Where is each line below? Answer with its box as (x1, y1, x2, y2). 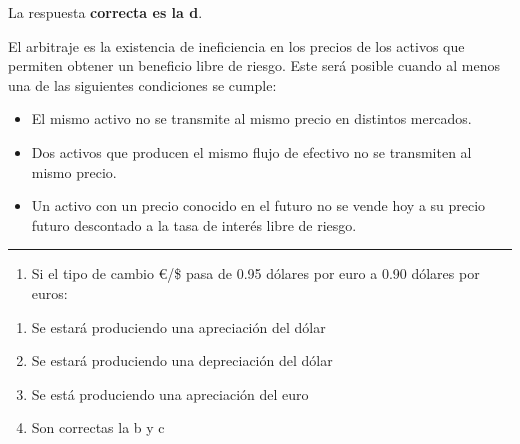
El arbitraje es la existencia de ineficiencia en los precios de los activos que (8, 35, 465, 56)
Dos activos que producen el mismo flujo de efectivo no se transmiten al (31, 141, 472, 162)
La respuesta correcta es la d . (8, 2, 203, 22)
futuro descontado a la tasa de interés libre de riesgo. (31, 214, 357, 235)
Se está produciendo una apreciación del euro (31, 383, 309, 404)
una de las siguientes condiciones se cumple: (8, 74, 277, 95)
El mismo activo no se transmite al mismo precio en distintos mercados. (31, 108, 472, 129)
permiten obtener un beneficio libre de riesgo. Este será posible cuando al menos (8, 55, 500, 76)
